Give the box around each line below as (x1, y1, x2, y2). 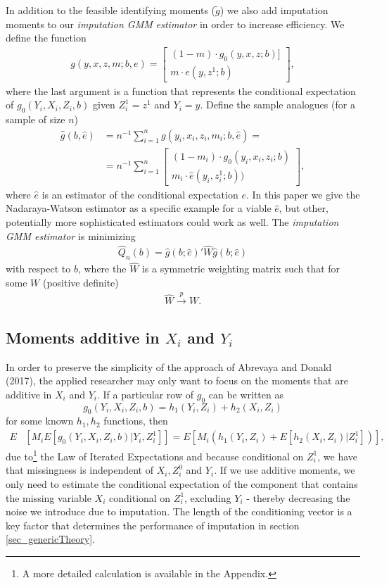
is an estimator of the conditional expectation (42, 187, 238, 201)
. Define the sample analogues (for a (200, 97, 355, 112)
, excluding (184, 490, 231, 505)
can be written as (208, 386, 283, 401)
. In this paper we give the (245, 187, 360, 201)
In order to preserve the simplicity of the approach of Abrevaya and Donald (6, 359, 332, 374)
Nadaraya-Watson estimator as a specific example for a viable (6, 201, 272, 215)
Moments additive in (6, 326, 160, 348)
